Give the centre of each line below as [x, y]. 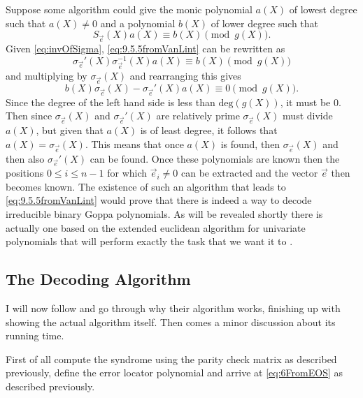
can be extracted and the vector [250, 173]
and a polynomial [138, 23]
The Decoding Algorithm [98, 279]
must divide [308, 116]
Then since [29, 116]
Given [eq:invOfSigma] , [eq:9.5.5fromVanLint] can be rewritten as [145, 48]
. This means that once [134, 143]
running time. [35, 336]
